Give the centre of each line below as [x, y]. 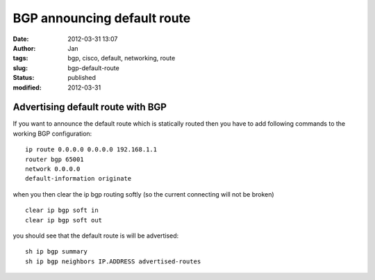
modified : [27, 88]
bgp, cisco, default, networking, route [122, 58]
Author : [24, 48]
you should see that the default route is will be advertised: [96, 236]
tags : [20, 58]
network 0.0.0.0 [53, 169]
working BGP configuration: [52, 133]
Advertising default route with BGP [90, 107]
